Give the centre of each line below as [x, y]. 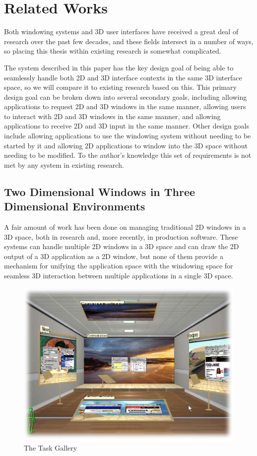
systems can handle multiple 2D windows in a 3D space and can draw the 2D [122, 246]
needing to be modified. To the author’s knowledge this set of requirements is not [128, 155]
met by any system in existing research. [64, 164]
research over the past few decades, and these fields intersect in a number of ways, [129, 41]
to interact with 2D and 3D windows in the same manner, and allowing [112, 116]
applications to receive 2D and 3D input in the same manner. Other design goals [127, 126]
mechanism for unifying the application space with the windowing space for [119, 266]
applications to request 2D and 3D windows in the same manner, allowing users [125, 106]
